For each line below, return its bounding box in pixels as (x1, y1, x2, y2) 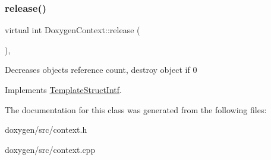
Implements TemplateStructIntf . (5, 84, 122, 95)
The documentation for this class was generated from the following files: (5, 103, 267, 116)
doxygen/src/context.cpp (5, 143, 96, 155)
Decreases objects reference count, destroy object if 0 (5, 63, 197, 76)
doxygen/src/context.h (5, 123, 87, 136)
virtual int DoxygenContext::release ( (5, 24, 140, 36)
